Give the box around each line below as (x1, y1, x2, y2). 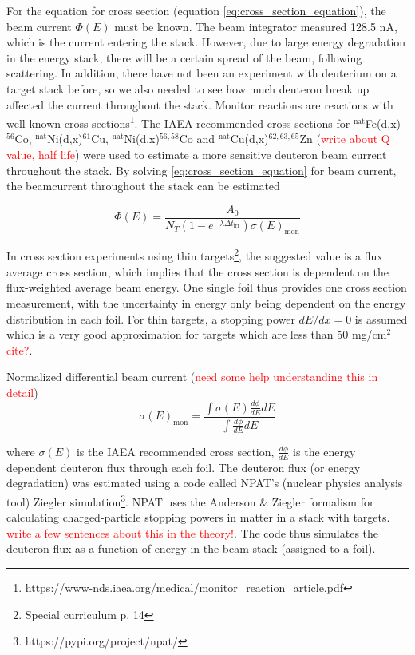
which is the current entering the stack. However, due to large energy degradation (6, 34, 406, 50)
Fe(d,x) (365, 114, 401, 131)
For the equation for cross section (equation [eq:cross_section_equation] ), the (6, 2, 386, 18)
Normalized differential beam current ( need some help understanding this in (6, 368, 378, 385)
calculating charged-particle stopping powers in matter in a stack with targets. (6, 509, 390, 526)
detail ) (6, 383, 38, 400)
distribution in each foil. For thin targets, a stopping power (6, 310, 295, 327)
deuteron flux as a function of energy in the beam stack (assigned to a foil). (6, 540, 376, 557)
